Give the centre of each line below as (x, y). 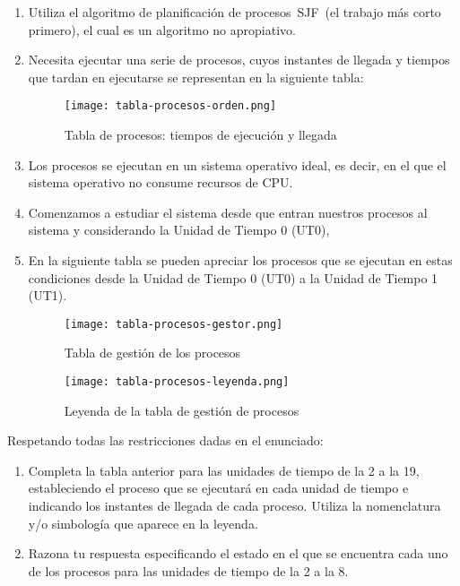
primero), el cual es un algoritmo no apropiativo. (162, 29)
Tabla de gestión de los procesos (152, 353)
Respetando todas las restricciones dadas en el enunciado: (165, 440)
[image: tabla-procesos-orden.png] (170, 106)
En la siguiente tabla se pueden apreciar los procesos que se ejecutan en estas (240, 260)
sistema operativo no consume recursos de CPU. (161, 182)
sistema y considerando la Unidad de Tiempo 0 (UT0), (179, 230)
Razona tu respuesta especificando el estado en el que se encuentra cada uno (238, 553)
